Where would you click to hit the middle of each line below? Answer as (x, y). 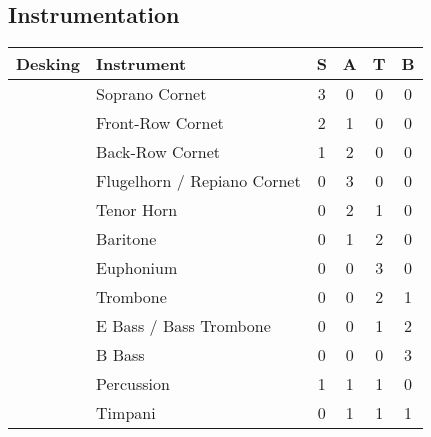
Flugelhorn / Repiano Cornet (198, 181)
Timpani (126, 413)
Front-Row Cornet (160, 123)
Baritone (126, 239)
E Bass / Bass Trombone (183, 326)
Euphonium (137, 268)
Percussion (133, 384)
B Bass (120, 355)
